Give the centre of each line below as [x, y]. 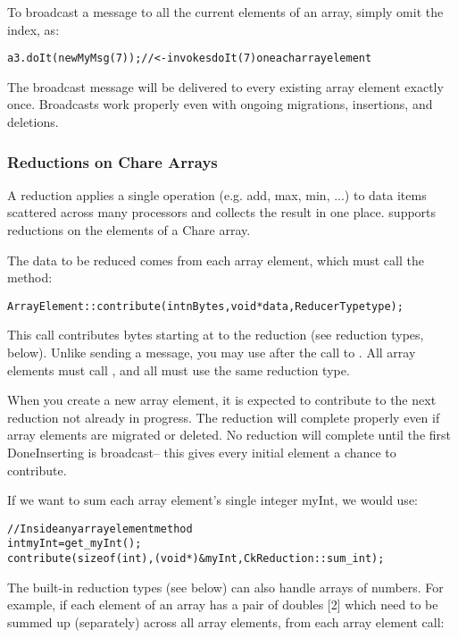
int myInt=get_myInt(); [75, 544]
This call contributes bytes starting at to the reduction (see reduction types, [216, 335]
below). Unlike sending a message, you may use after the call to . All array [212, 353]
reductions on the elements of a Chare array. [129, 230]
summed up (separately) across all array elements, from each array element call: [226, 621]
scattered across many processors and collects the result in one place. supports [222, 212]
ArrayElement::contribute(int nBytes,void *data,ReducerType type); [205, 306]
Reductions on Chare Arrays [112, 161]
